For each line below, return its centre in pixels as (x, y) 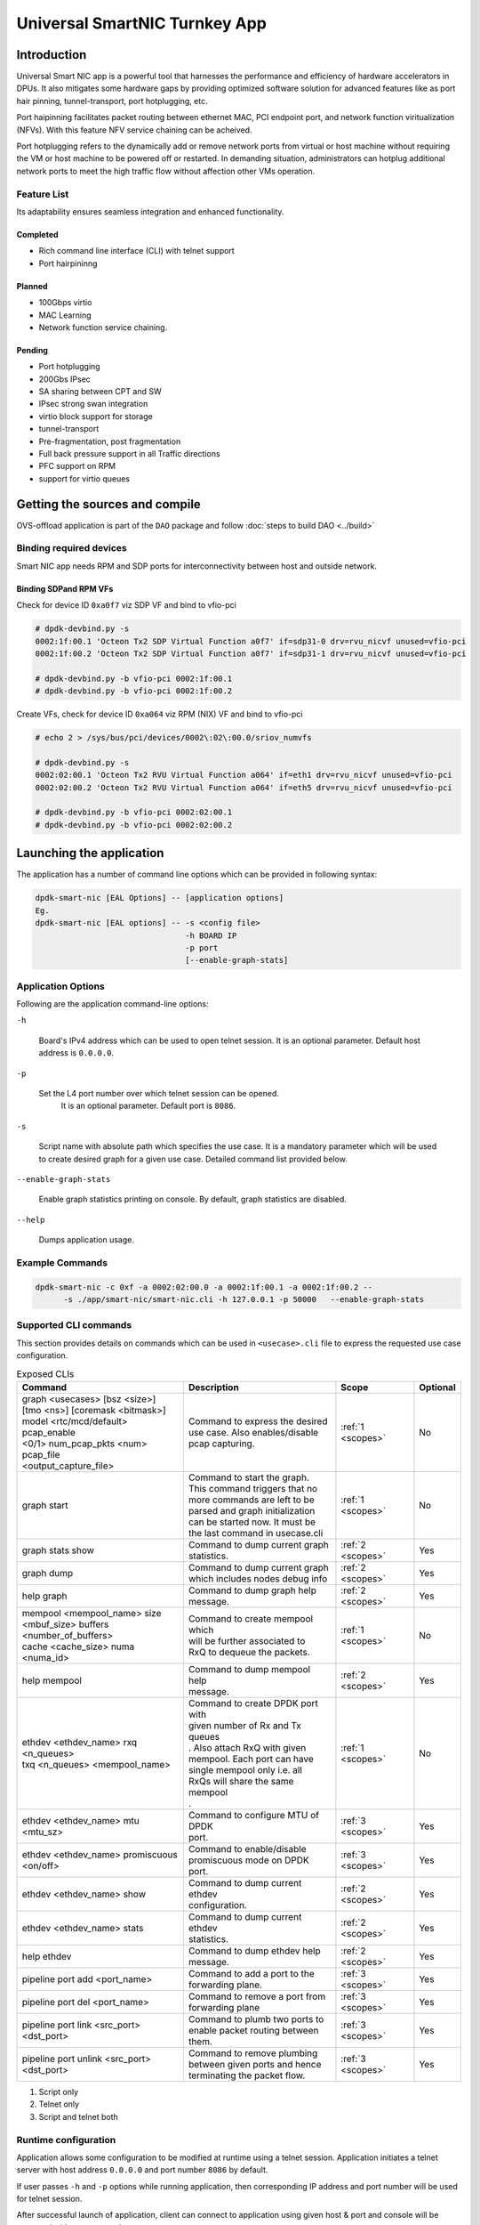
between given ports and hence (255, 2064)
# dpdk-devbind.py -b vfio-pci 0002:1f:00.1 (134, 678)
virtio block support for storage (96, 416)
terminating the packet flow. (247, 2075)
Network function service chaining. (103, 327)
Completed (37, 234)
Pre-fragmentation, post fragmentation (110, 441)
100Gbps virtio (65, 303)
